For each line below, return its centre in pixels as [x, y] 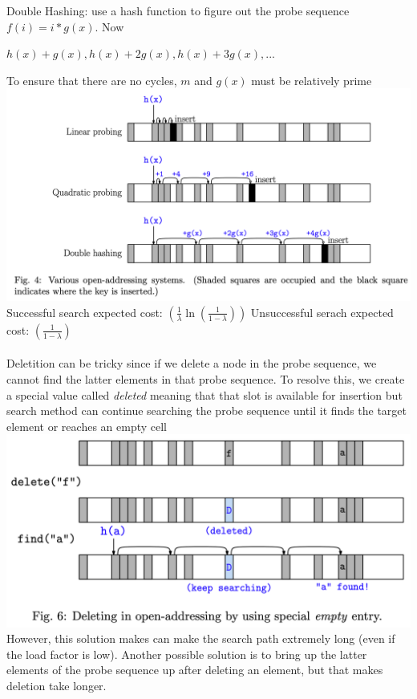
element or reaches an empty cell [87, 426]
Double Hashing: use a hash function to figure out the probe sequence [178, 10]
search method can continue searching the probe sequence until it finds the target [206, 410]
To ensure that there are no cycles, [92, 80]
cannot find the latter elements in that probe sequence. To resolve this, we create [206, 378]
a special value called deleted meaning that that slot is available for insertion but [204, 394]
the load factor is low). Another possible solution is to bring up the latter [187, 654]
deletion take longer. [57, 685]
